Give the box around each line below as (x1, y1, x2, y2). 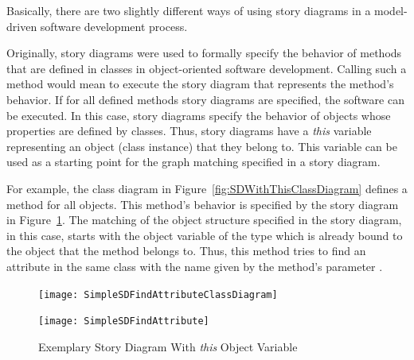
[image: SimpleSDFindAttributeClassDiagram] (38, 288, 278, 300)
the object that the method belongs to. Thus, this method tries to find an (6, 242, 366, 259)
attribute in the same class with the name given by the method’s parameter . (6, 257, 383, 274)
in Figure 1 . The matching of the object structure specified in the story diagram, (6, 211, 402, 228)
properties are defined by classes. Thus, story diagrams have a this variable (6, 122, 372, 139)
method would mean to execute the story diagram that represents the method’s (6, 75, 394, 92)
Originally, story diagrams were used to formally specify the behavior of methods (6, 45, 402, 61)
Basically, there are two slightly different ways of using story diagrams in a (6, 2, 371, 18)
